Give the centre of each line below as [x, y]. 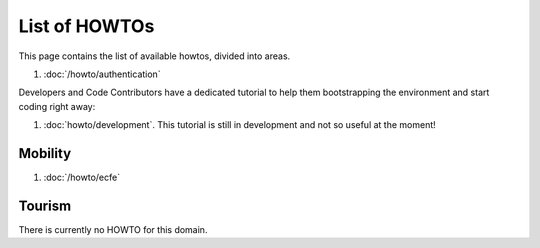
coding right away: [57, 106]
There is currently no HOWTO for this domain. [113, 229]
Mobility [45, 153]
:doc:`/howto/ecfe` [81, 177]
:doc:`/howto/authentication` [102, 74]
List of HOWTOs [86, 26]
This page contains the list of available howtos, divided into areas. [154, 56]
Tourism [45, 205]
